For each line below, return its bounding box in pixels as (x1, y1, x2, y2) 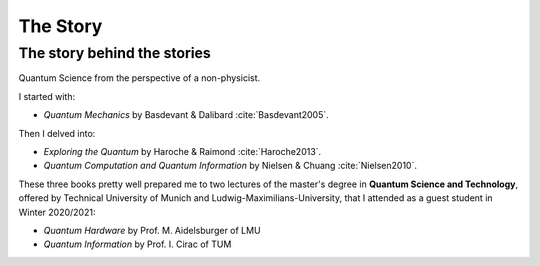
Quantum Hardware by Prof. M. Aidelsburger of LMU (43, 224, 261, 236)
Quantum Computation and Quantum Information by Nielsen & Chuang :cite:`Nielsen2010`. (43, 160, 417, 172)
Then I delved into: (18, 127, 96, 139)
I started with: (18, 90, 75, 102)
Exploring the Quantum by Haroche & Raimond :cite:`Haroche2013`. (43, 145, 322, 157)
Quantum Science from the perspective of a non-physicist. (18, 72, 261, 84)
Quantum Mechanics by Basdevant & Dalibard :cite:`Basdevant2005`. (43, 109, 329, 121)
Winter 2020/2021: (18, 206, 96, 218)
